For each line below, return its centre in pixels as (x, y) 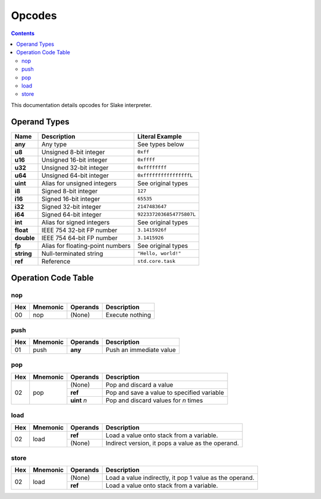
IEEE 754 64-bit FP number (80, 238)
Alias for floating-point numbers (86, 246)
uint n (79, 400)
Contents (23, 33)
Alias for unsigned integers (79, 183)
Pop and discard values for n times (154, 400)
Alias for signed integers (76, 222)
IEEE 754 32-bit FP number (80, 230)
